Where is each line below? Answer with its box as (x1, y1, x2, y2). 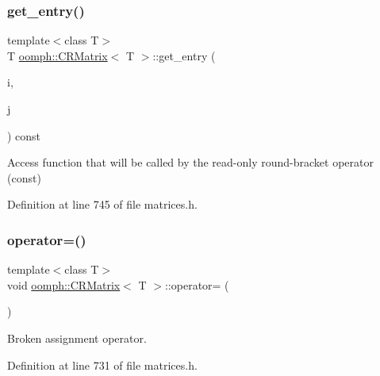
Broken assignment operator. (7, 329, 147, 346)
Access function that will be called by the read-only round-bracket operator (7, 154, 374, 171)
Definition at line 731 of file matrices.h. (7, 356, 198, 373)
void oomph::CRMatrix (7, 276, 121, 293)
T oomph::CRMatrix (7, 47, 108, 63)
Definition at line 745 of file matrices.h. (7, 196, 198, 213)
